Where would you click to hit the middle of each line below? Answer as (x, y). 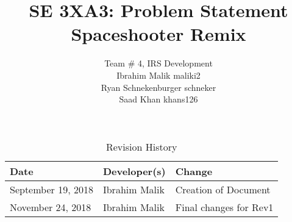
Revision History (141, 146)
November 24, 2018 (51, 207)
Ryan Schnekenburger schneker (158, 87)
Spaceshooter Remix (158, 34)
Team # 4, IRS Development (158, 63)
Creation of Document (223, 189)
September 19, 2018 (52, 189)
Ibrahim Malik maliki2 (158, 75)
